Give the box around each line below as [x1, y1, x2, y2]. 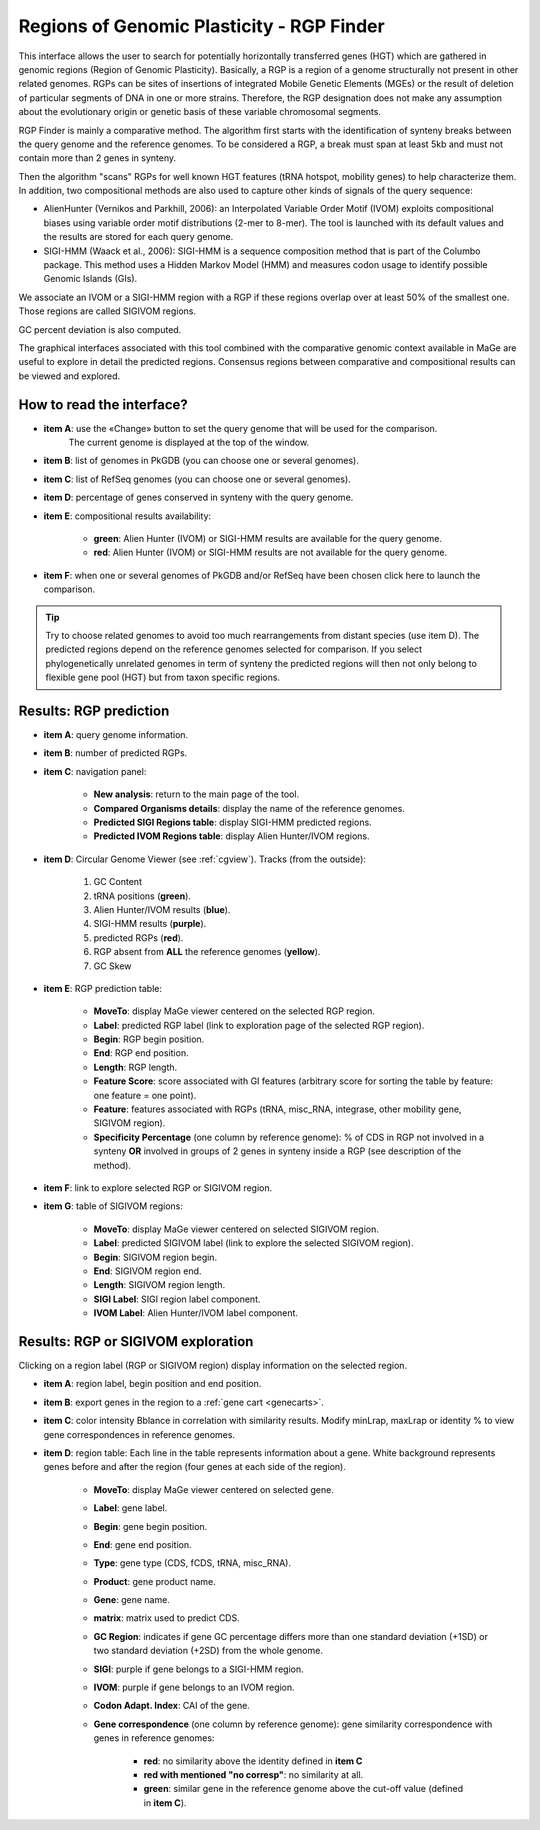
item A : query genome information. [43, 729, 189, 741]
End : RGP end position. [93, 1047, 189, 1059]
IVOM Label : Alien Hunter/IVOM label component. [93, 1307, 299, 1319]
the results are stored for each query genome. [43, 231, 234, 243]
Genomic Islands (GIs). [43, 273, 138, 285]
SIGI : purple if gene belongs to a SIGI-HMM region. [93, 1663, 304, 1675]
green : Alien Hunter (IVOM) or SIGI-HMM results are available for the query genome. [93, 533, 443, 544]
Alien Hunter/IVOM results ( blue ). [93, 903, 231, 915]
